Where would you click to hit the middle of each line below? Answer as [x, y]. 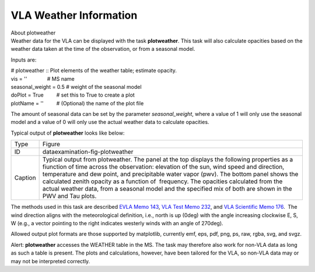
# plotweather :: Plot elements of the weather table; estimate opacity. [94, 71]
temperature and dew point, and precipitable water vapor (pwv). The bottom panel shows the [170, 174]
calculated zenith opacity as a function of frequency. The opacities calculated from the [162, 181]
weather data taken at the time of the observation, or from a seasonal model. [103, 49]
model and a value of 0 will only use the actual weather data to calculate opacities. [110, 122]
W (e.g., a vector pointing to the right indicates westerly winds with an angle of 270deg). [117, 223]
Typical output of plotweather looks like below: [68, 133]
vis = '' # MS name [43, 78]
